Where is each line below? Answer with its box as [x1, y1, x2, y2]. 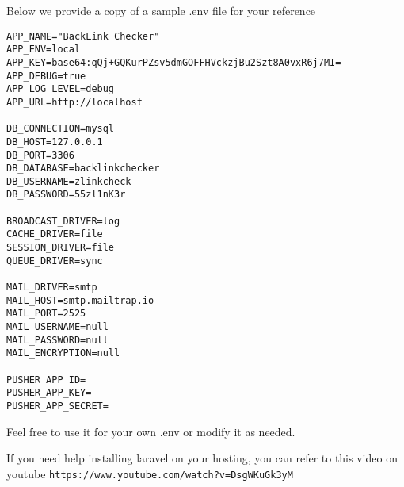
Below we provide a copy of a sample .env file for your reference [6, 2, 316, 18]
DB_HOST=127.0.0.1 [6, 136, 103, 148]
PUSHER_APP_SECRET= [6, 400, 109, 412]
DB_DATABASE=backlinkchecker [6, 163, 160, 174]
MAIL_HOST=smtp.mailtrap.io [6, 294, 154, 306]
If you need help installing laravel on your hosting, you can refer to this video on [6, 450, 398, 466]
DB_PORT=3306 [6, 149, 74, 161]
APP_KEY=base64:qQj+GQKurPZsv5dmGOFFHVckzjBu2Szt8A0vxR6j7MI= [6, 56, 341, 68]
